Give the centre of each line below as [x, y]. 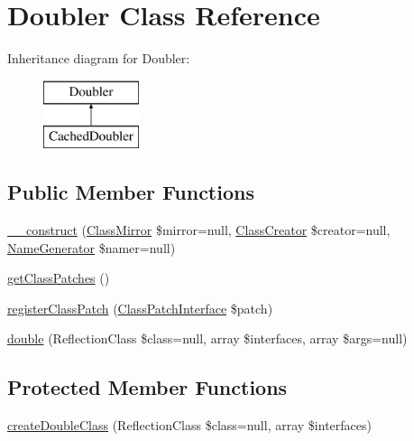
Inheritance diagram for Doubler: [99, 58]
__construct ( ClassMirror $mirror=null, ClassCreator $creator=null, [199, 230]
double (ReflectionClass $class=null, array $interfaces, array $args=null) [207, 338]
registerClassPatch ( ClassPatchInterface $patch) [140, 308]
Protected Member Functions [147, 387]
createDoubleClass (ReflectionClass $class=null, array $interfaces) [189, 425]
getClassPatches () [59, 278]
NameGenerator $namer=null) [92, 247]
